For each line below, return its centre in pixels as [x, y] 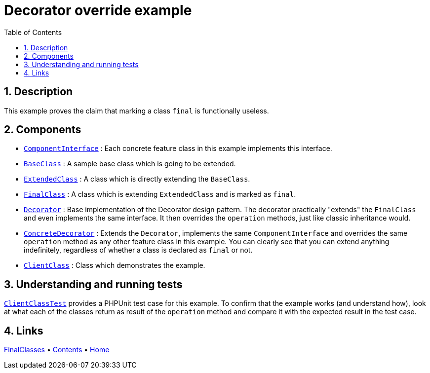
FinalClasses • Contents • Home [57, 350]
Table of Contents [33, 32]
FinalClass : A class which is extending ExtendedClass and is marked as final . [160, 194]
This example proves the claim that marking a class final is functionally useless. [137, 111]
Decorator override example [98, 10]
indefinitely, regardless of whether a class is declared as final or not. [138, 250]
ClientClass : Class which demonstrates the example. [115, 265]
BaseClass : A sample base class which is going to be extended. [130, 164]
